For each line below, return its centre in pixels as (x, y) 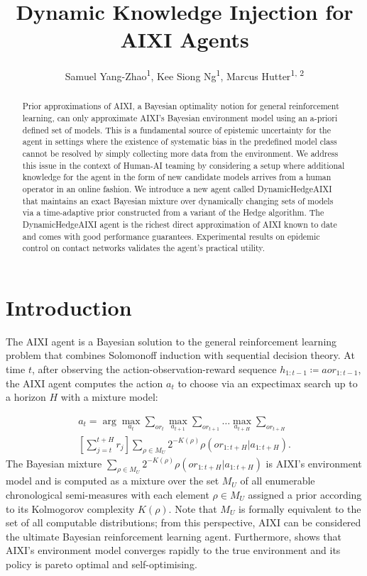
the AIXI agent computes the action (84, 383)
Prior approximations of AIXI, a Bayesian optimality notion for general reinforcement (181, 106)
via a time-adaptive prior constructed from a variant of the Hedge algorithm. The (173, 212)
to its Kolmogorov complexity (70, 508)
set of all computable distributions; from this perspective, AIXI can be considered (183, 522)
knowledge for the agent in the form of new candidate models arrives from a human (177, 177)
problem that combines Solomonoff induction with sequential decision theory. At (180, 355)
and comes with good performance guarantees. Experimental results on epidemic (171, 236)
